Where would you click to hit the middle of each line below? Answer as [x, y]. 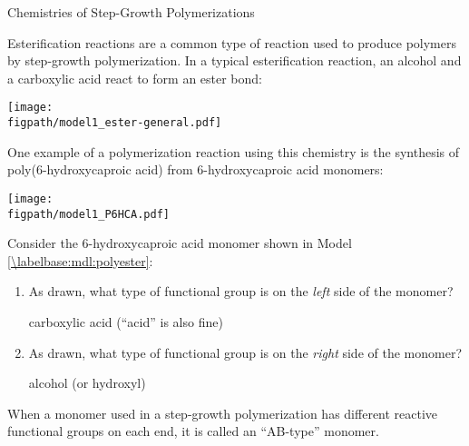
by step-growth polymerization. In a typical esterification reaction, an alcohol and [234, 60]
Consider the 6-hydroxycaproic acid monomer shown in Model [180, 243]
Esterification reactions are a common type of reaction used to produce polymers [232, 42]
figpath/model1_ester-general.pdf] [115, 123]
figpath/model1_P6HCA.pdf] [88, 214]
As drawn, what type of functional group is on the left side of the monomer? [241, 291]
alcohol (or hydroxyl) [87, 383]
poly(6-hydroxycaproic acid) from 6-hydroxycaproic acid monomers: [195, 169]
